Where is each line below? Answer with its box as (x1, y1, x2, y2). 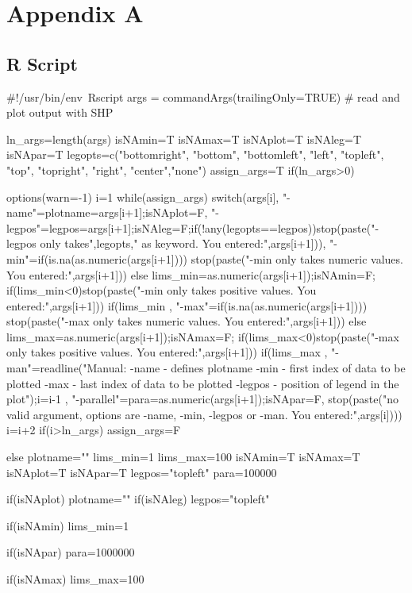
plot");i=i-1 (6, 391, 62, 407)
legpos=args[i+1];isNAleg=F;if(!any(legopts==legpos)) (48, 219, 317, 236)
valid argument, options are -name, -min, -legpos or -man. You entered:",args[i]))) (6, 406, 402, 422)
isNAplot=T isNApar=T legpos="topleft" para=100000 (6, 464, 277, 480)
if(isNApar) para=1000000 (6, 544, 135, 560)
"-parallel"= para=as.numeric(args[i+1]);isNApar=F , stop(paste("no (71, 391, 399, 407)
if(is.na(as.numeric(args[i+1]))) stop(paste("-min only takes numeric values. (37, 250, 403, 267)
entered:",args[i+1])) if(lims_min (6, 297, 166, 314)
